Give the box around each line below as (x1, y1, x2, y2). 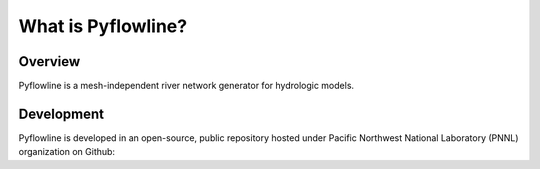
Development (18, 105, 105, 122)
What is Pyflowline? (18, 15, 188, 37)
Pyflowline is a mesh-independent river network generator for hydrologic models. (18, 80, 355, 92)
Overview (18, 53, 81, 70)
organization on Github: (18, 146, 115, 158)
